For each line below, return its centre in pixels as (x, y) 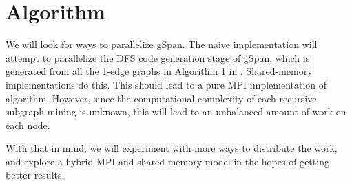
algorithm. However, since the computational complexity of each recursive (161, 98)
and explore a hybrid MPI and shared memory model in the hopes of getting (167, 161)
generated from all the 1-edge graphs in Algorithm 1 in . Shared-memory (159, 71)
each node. (28, 125)
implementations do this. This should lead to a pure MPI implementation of (166, 84)
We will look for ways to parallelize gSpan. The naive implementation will (162, 44)
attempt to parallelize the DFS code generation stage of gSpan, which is (158, 57)
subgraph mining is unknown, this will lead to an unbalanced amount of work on (176, 112)
